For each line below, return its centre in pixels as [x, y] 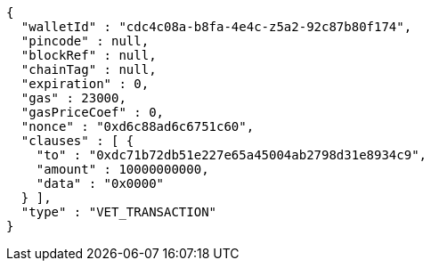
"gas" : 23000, [73, 98]
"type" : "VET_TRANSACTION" [119, 212]
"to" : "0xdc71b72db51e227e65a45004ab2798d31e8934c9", [232, 155]
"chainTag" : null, [89, 69]
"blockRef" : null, [89, 55]
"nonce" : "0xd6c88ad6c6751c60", [138, 126]
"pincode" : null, [85, 41]
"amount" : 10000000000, [122, 169]
